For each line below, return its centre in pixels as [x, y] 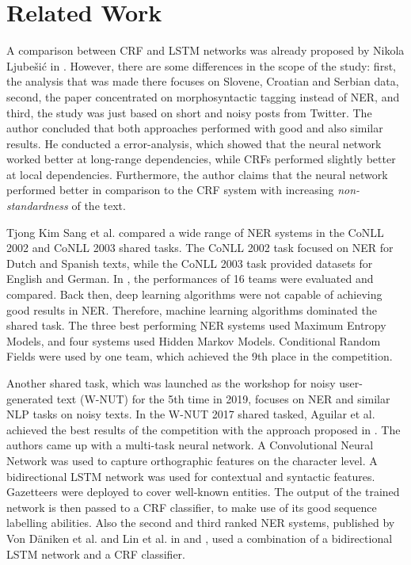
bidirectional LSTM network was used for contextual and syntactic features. [191, 476]
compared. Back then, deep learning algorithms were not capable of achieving [194, 294]
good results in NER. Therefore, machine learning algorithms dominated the [192, 309]
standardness [37, 206]
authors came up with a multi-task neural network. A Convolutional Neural [190, 445]
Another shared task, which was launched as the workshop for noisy [171, 383]
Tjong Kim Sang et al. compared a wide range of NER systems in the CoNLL [195, 232]
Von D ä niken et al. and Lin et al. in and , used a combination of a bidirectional [200, 538]
